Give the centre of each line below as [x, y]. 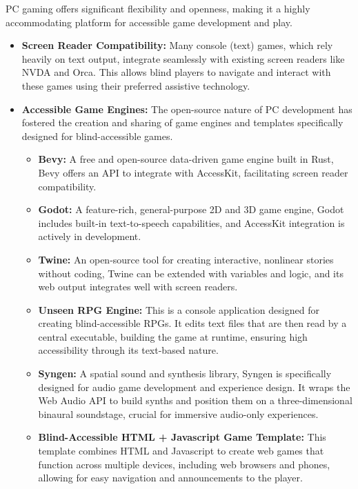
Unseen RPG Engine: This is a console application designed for [179, 309]
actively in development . [90, 236]
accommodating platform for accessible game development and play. [149, 22]
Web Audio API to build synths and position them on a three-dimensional [195, 400]
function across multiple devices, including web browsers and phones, [184, 464]
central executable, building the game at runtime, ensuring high [173, 336]
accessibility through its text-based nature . [128, 350]
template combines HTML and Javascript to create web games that [181, 451]
